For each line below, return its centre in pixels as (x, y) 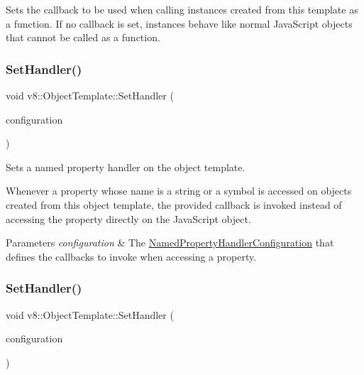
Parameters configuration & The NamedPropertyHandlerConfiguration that (170, 243)
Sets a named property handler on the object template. (126, 167)
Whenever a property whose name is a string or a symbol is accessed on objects (179, 191)
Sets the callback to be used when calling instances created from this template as (182, 9)
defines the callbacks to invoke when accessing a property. (131, 256)
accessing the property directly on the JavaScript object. (128, 218)
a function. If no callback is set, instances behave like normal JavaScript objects (179, 23)
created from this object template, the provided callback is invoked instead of (174, 204)
